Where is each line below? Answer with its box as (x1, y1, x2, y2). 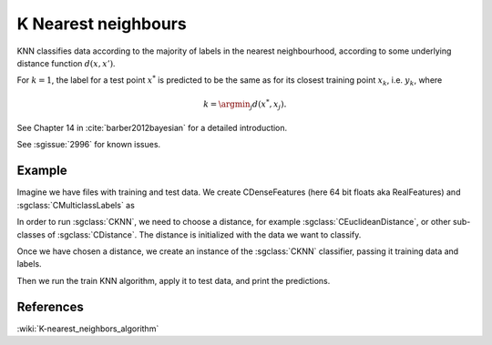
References (16, 299, 84, 314)
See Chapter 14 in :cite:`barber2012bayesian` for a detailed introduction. (16, 123, 288, 134)
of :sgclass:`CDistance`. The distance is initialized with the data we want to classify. (46, 228, 362, 240)
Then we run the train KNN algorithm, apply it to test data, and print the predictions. (16, 275, 331, 286)
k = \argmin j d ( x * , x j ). (203, 96, 287, 111)
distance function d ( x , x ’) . (16, 57, 116, 68)
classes (16, 228, 46, 240)
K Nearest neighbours (16, 14, 187, 34)
